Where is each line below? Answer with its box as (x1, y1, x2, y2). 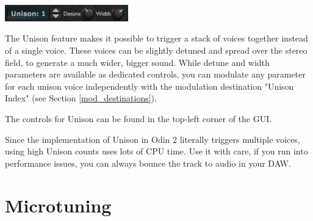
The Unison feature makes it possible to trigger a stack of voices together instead (5, 32, 308, 45)
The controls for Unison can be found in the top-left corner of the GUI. (5, 112, 272, 125)
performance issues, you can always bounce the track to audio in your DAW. (5, 156, 291, 169)
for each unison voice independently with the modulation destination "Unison (5, 79, 294, 92)
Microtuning (5, 192, 112, 217)
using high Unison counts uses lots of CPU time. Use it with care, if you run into (5, 145, 308, 158)
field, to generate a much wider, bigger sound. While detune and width (5, 56, 270, 68)
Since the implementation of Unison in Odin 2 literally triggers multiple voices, (5, 132, 300, 145)
